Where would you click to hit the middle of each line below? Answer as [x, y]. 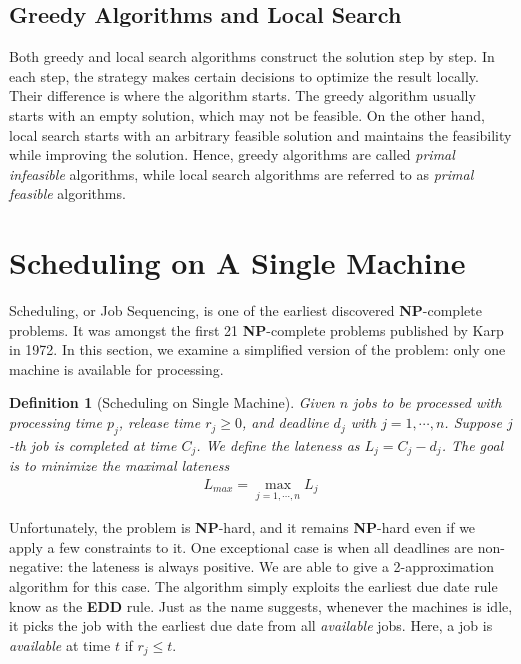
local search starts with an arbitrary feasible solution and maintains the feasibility [260, 134]
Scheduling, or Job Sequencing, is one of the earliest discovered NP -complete [245, 310]
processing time [55, 422]
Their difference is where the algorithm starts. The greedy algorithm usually [242, 95]
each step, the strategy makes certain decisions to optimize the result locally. [244, 75]
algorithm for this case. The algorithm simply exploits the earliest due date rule [253, 585]
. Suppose [473, 422]
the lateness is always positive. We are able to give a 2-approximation [281, 566]
